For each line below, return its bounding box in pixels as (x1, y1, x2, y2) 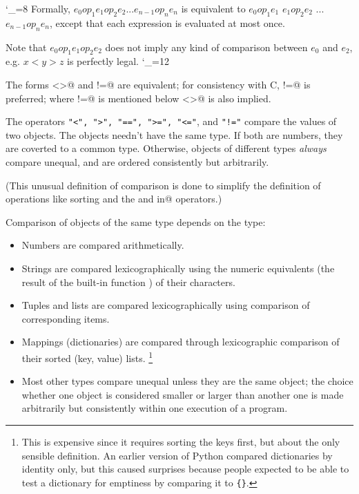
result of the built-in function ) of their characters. (21, 274, 235, 289)
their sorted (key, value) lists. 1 (21, 348, 153, 365)
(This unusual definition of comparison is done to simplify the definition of (6, 178, 321, 192)
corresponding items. (21, 311, 110, 325)
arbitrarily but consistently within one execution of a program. (21, 401, 288, 415)
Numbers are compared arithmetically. (21, 238, 184, 252)
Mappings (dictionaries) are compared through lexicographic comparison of (21, 334, 340, 349)
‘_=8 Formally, (6, 1, 70, 15)
